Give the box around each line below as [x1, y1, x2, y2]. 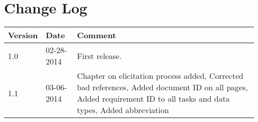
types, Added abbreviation [77, 104, 169, 116]
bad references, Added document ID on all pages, [77, 81, 248, 93]
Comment [77, 29, 116, 41]
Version [8, 29, 38, 41]
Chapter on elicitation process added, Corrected [77, 70, 244, 82]
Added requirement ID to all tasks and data [77, 93, 230, 105]
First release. [77, 50, 122, 61]
